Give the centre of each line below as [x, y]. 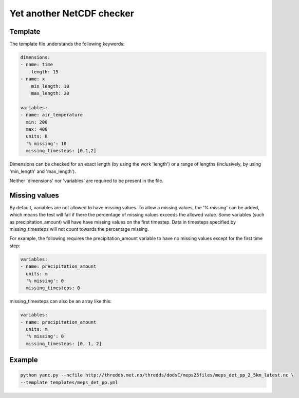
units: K [37, 136]
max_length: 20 [50, 93]
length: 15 [45, 72]
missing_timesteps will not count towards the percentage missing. [79, 229]
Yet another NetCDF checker [72, 13]
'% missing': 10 [46, 143]
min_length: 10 [50, 86]
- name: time [37, 65]
